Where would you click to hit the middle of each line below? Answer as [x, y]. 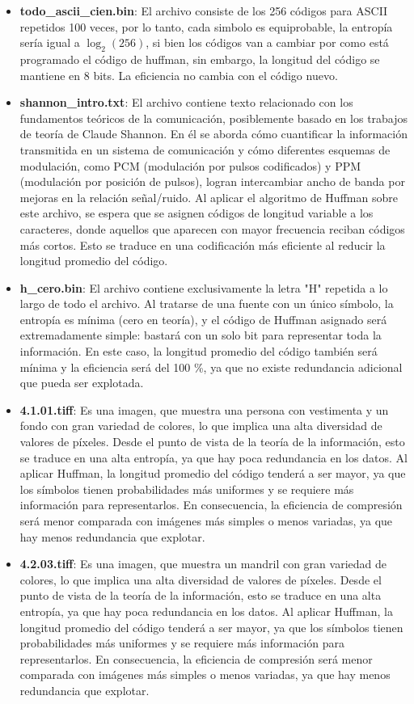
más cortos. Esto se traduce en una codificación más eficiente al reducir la [203, 245]
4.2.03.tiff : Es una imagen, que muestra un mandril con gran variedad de [203, 564]
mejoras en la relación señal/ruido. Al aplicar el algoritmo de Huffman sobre [209, 197]
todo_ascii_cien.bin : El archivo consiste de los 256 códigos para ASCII [204, 11]
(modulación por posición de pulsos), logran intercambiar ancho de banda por [212, 181]
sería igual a [50, 42]
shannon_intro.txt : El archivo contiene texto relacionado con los [186, 102]
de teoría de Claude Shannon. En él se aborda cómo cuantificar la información [213, 134]
